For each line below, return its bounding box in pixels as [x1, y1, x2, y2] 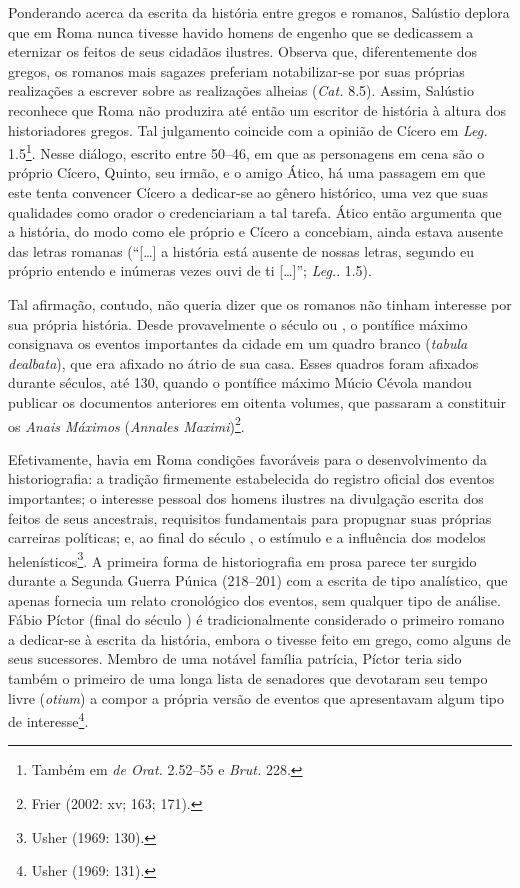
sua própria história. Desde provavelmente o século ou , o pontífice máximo [8, 313, 468, 334]
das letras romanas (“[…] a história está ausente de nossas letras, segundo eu [8, 240, 475, 261]
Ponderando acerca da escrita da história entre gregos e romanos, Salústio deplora [8, 2, 510, 22]
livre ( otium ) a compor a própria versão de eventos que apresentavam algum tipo [8, 687, 504, 708]
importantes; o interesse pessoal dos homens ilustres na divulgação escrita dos [8, 487, 484, 508]
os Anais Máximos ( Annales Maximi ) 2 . [8, 412, 245, 436]
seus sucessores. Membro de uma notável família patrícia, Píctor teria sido [8, 648, 462, 669]
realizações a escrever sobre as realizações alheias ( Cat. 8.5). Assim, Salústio [8, 80, 474, 101]
